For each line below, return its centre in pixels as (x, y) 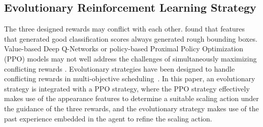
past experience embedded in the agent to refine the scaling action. (108, 118)
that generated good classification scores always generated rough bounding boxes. (131, 38)
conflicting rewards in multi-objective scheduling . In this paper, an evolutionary (130, 78)
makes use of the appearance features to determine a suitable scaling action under (131, 98)
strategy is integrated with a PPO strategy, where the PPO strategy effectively (127, 88)
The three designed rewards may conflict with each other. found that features (125, 29)
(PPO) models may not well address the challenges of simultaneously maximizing (130, 58)
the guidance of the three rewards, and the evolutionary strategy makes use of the (131, 108)
